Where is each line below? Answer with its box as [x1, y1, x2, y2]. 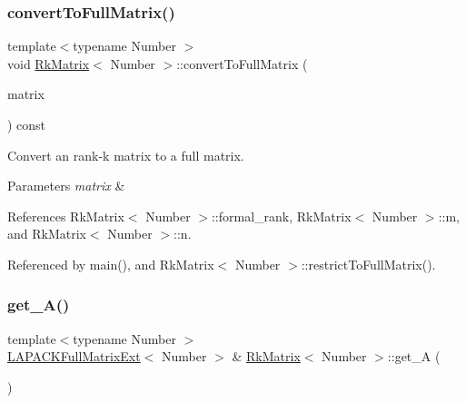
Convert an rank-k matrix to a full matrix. [7, 145, 244, 164]
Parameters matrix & [7, 176, 125, 195]
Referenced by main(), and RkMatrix [7, 254, 214, 273]
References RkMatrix [7, 206, 124, 225]
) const [7, 115, 46, 133]
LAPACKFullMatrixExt [7, 347, 141, 366]
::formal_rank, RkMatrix [211, 206, 352, 225]
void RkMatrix [7, 54, 90, 73]
